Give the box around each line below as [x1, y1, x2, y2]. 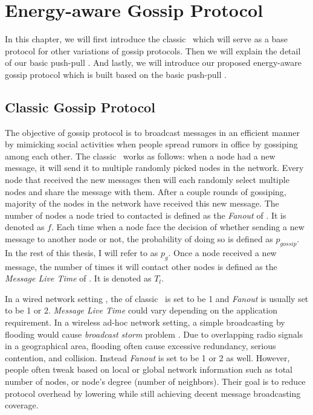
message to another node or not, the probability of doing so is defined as [5, 233, 273, 245]
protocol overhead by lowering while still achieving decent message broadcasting [5, 387, 301, 399]
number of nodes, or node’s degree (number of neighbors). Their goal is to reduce [5, 375, 306, 387]
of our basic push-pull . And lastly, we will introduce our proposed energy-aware [5, 56, 302, 69]
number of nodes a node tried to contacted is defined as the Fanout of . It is [5, 208, 286, 221]
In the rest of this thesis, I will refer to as [5, 246, 158, 259]
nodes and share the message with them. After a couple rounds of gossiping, [5, 185, 286, 198]
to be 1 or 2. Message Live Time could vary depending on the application [5, 304, 277, 317]
